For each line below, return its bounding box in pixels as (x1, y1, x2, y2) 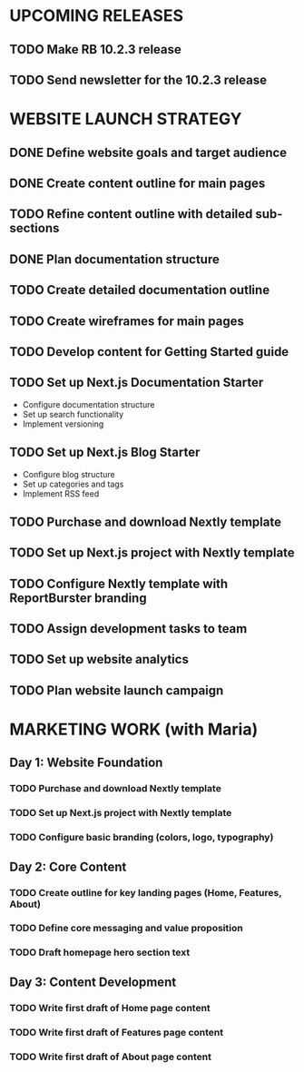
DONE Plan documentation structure (9, 251, 220, 267)
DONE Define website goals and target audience (9, 144, 288, 160)
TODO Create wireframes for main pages (9, 313, 245, 329)
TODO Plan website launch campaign (9, 683, 224, 698)
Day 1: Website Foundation (9, 755, 163, 771)
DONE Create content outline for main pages (9, 175, 266, 191)
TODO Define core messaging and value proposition (9, 922, 243, 935)
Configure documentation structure (22, 398, 155, 409)
